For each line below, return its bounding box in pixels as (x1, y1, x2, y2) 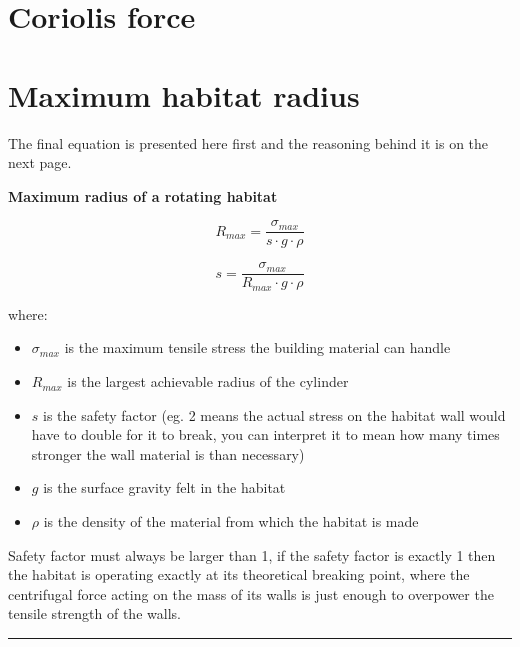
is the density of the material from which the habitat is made (43, 511, 419, 532)
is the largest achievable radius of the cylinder (67, 371, 349, 392)
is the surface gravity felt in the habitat (43, 477, 286, 498)
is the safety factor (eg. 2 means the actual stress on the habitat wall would (43, 404, 506, 425)
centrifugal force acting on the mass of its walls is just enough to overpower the (8, 583, 494, 604)
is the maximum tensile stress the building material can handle (64, 337, 451, 358)
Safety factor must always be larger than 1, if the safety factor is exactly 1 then (8, 544, 496, 565)
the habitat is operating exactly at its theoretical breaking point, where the (8, 564, 470, 585)
